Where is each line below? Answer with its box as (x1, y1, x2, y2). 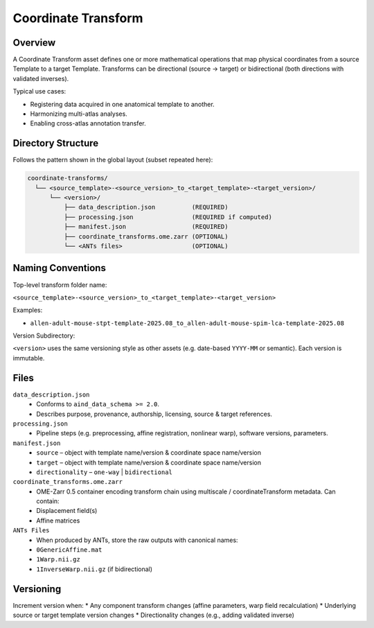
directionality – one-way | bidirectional (36, 468, 173, 476)
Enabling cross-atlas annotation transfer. (30, 119, 146, 128)
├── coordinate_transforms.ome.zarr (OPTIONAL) (63, 232, 229, 241)
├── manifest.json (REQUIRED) (63, 223, 229, 231)
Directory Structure (12, 137, 99, 149)
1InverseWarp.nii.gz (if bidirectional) (36, 565, 152, 573)
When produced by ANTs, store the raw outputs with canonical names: (36, 536, 238, 544)
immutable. (12, 354, 45, 362)
